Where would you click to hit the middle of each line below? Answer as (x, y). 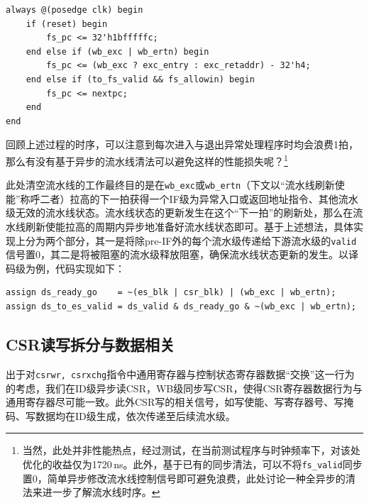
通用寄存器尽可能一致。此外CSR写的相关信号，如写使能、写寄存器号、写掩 (180, 402)
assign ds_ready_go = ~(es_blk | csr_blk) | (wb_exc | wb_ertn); (171, 293)
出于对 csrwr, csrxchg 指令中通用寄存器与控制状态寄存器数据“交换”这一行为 (180, 374)
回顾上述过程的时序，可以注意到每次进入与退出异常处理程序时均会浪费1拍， (182, 144)
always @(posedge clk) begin (75, 10)
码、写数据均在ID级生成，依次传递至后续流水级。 (121, 415)
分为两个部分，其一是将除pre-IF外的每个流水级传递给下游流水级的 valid (191, 240)
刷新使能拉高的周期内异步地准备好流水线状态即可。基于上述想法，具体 (189, 227)
